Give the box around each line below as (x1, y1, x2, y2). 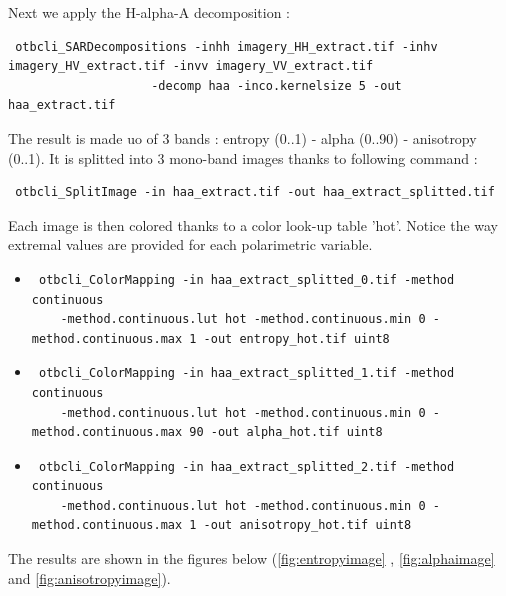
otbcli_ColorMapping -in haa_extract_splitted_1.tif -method (38, 366, 455, 381)
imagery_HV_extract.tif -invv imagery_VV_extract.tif (8, 59, 374, 74)
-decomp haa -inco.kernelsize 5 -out (151, 78, 402, 93)
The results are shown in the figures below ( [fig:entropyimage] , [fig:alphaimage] (8, 548, 495, 569)
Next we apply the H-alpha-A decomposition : (8, 2, 291, 22)
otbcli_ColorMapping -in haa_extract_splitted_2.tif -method (38, 459, 455, 474)
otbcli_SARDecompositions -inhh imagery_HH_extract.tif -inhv (15, 39, 438, 54)
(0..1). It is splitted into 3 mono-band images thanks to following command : (8, 147, 478, 168)
